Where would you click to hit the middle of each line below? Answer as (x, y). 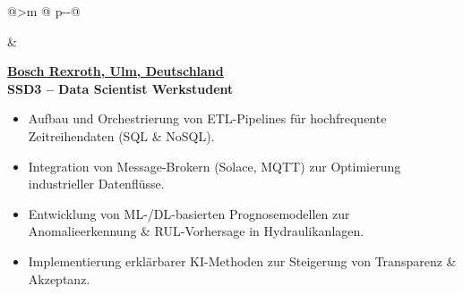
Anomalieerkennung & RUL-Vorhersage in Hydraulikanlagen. (196, 231)
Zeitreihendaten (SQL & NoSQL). (121, 135)
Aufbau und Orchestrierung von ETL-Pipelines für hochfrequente (207, 118)
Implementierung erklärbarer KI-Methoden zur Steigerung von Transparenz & (242, 260)
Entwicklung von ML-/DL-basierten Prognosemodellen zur (189, 213)
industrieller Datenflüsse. (96, 184)
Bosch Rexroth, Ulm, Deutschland (116, 71)
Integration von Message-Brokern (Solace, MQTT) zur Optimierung (214, 166)
